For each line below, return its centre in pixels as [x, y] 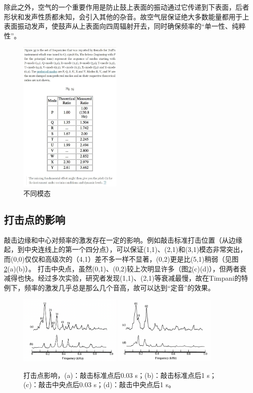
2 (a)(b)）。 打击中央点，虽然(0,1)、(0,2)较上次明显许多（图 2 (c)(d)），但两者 [122, 268]
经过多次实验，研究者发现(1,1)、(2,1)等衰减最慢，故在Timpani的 [139, 278]
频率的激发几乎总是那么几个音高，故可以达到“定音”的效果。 [119, 287]
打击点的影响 [35, 219]
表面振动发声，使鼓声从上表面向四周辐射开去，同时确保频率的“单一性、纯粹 [125, 26]
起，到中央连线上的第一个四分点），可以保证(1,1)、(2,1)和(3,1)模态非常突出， [126, 249]
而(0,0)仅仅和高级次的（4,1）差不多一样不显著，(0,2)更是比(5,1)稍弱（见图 [121, 259]
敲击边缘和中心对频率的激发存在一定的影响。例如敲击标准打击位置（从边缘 [123, 240]
